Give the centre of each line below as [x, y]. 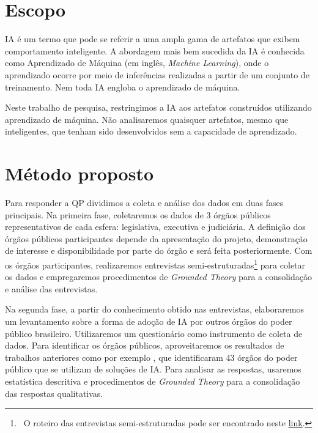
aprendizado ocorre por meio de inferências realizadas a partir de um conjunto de [157, 74]
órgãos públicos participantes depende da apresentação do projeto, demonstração [156, 238]
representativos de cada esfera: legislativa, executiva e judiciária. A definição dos [155, 227]
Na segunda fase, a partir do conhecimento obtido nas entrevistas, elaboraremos [155, 309]
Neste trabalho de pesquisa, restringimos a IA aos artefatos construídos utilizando [158, 107]
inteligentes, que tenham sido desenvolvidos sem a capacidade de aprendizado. [151, 131]
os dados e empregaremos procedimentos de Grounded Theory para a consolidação [159, 277]
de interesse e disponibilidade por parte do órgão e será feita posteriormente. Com [159, 250]
